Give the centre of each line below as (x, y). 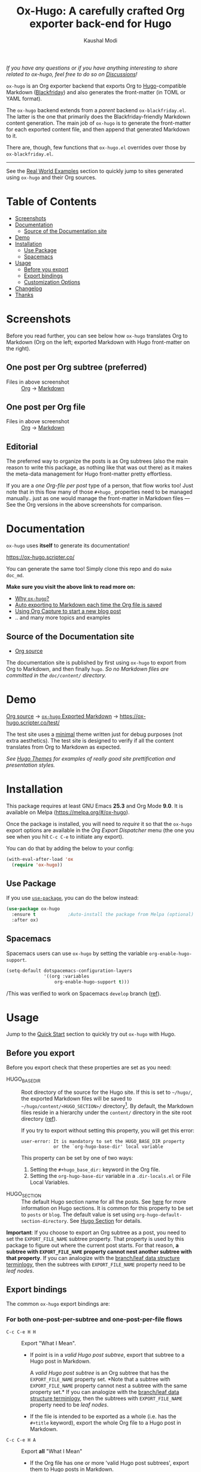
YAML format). (24, 98)
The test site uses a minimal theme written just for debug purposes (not (94, 734)
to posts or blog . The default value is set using (78, 1214)
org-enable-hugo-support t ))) (92, 982)
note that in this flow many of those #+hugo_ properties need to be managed (99, 492)
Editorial (22, 446)
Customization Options (52, 282)
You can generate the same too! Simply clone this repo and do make (89, 569)
